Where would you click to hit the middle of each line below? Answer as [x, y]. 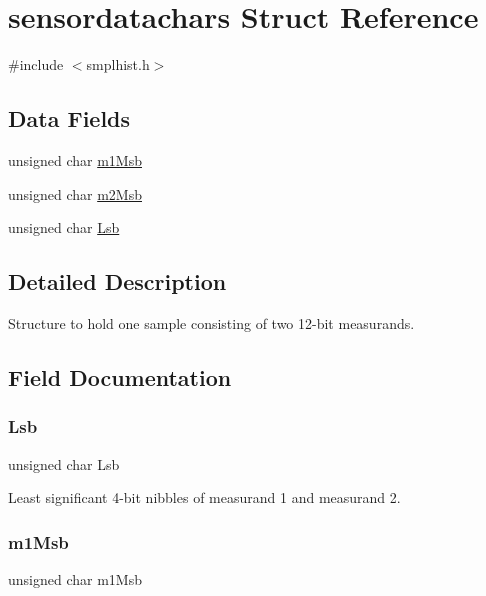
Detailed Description [117, 281]
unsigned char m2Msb [75, 193]
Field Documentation [120, 376]
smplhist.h [118, 64]
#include [36, 64]
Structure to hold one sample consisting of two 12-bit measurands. [211, 322]
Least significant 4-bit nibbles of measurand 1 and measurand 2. [204, 497]
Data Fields [69, 118]
